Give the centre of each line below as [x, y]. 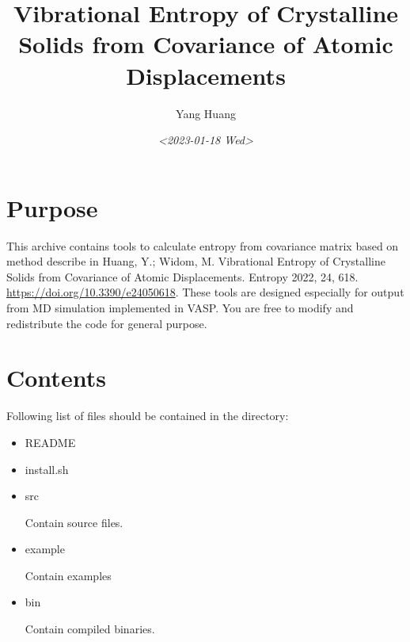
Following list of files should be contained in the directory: [148, 416]
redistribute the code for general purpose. [107, 323]
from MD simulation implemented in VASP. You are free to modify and [180, 308]
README [50, 442]
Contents [56, 378]
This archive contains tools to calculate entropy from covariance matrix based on [203, 245]
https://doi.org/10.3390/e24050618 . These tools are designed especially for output [205, 292]
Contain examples [68, 575]
